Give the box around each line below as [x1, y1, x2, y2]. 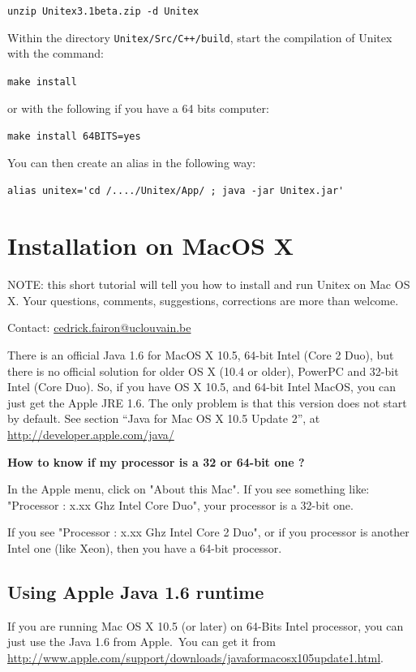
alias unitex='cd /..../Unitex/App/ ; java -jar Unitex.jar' [7, 185, 345, 197]
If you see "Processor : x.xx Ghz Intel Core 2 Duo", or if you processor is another [7, 523, 410, 541]
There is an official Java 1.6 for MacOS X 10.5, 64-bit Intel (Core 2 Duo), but [7, 346, 394, 363]
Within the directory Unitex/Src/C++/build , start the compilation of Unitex [7, 28, 392, 45]
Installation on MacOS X [7, 229, 294, 262]
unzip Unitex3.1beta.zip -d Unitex [7, 6, 199, 17]
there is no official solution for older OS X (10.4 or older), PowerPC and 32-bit [7, 362, 399, 379]
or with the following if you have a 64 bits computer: [7, 99, 269, 116]
